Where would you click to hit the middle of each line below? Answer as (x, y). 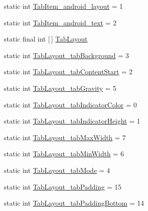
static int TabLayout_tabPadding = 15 (63, 186)
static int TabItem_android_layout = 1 (64, 6)
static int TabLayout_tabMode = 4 (57, 170)
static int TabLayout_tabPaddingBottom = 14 (74, 203)
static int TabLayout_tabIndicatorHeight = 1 (72, 121)
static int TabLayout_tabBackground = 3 (66, 55)
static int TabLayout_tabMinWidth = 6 (64, 154)
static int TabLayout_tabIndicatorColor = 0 (70, 104)
